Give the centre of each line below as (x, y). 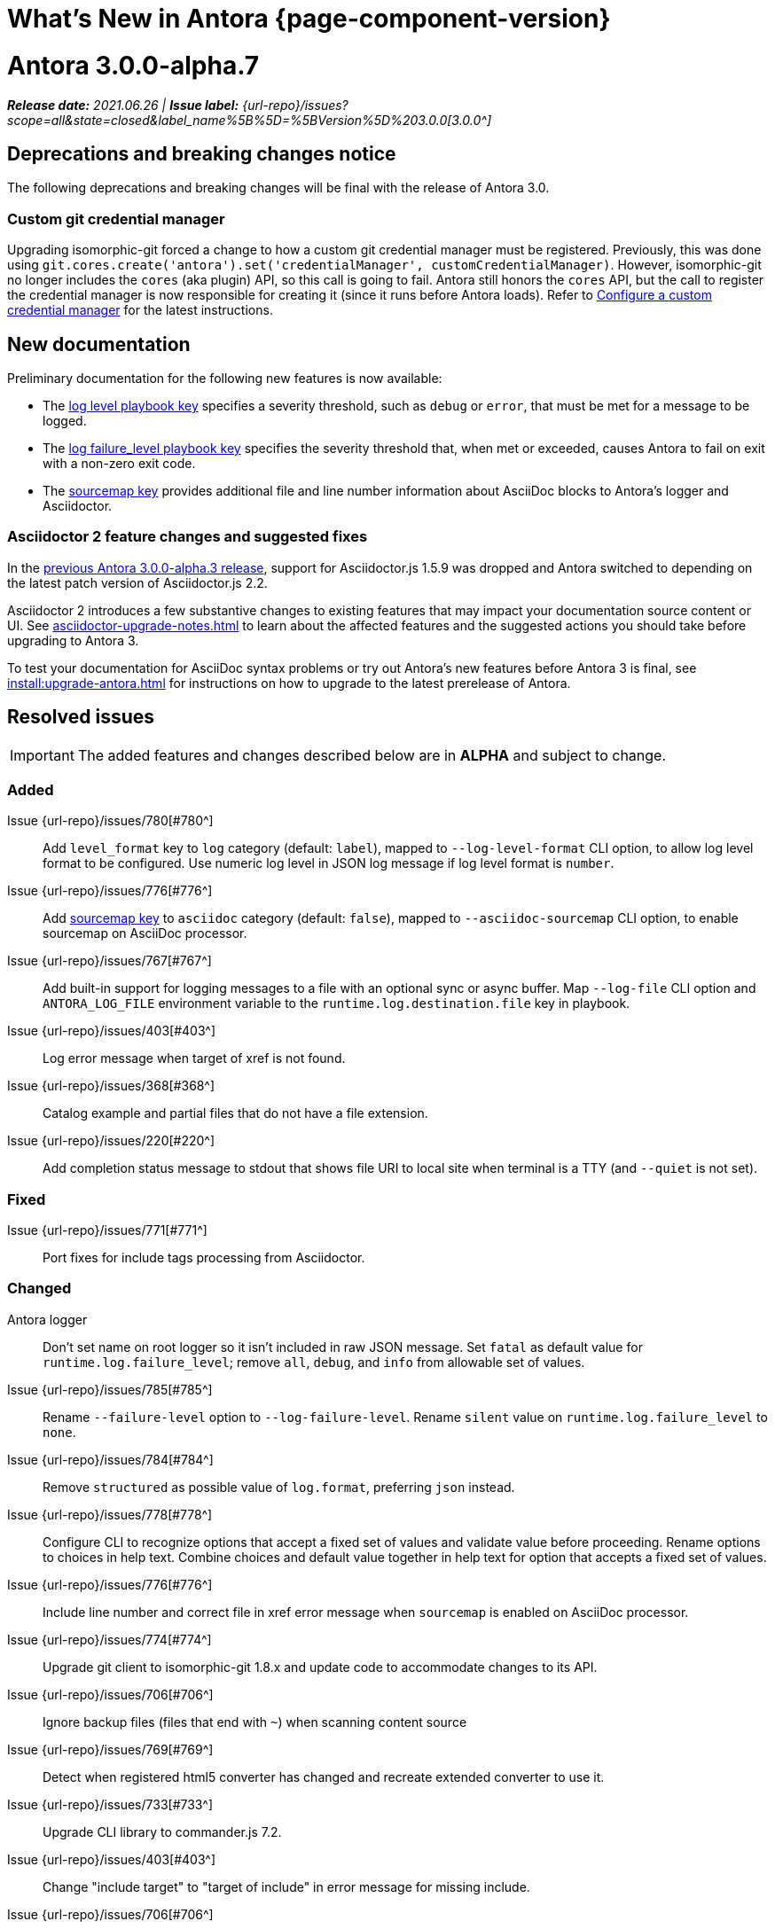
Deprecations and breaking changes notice (202, 153)
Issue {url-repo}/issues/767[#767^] (110, 961)
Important (42, 755)
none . (59, 1432)
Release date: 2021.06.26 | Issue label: (123, 105)
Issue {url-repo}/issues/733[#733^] (110, 1804)
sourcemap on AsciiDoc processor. (145, 933)
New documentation (99, 344)
